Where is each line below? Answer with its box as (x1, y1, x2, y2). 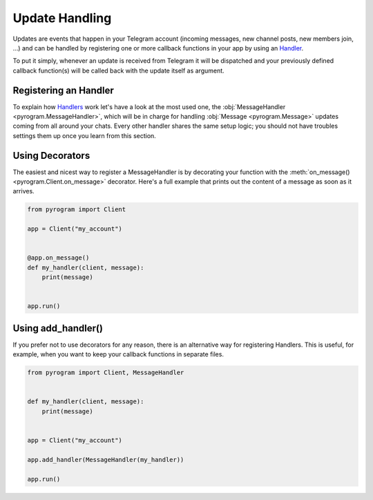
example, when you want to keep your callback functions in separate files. (12, 350, 224, 358)
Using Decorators (12, 149, 90, 162)
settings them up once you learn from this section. (12, 131, 157, 140)
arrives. (12, 187, 35, 195)
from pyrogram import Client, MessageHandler (27, 369, 184, 376)
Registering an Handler (12, 84, 114, 96)
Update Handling (12, 10, 112, 26)
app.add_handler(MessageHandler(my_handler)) (27, 456, 184, 463)
